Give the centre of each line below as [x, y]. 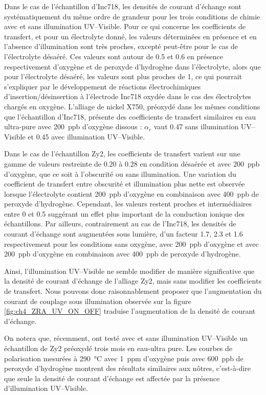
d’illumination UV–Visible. [46, 388]
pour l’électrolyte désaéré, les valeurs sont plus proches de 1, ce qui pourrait [123, 76]
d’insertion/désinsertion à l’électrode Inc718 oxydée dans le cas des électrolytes [128, 96]
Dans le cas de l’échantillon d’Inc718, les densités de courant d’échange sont [123, 6]
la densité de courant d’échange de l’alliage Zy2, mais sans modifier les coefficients [133, 281]
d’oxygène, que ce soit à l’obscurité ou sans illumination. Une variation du [120, 173]
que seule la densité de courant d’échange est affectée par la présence [112, 378]
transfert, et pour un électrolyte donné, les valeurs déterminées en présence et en [130, 36]
